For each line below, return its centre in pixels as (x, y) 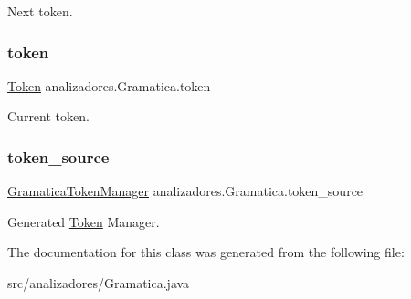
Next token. (40, 11)
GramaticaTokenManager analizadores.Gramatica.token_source (185, 191)
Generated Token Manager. (84, 221)
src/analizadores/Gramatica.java (99, 283)
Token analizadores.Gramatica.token (109, 85)
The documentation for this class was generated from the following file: (206, 252)
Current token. (48, 116)
